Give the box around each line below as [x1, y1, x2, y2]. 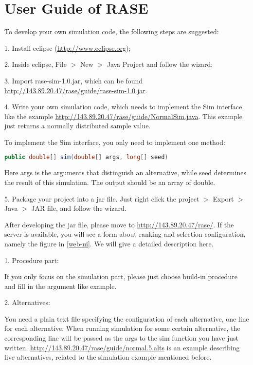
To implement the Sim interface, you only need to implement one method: [4, 137, 225, 147]
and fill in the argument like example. [4, 281, 117, 291]
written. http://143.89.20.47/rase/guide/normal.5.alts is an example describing [4, 342, 240, 352]
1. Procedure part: [4, 255, 59, 265]
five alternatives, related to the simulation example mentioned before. [4, 352, 212, 362]
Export [213, 193, 234, 203]
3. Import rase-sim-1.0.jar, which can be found [4, 75, 143, 85]
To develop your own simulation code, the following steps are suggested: [4, 26, 219, 37]
